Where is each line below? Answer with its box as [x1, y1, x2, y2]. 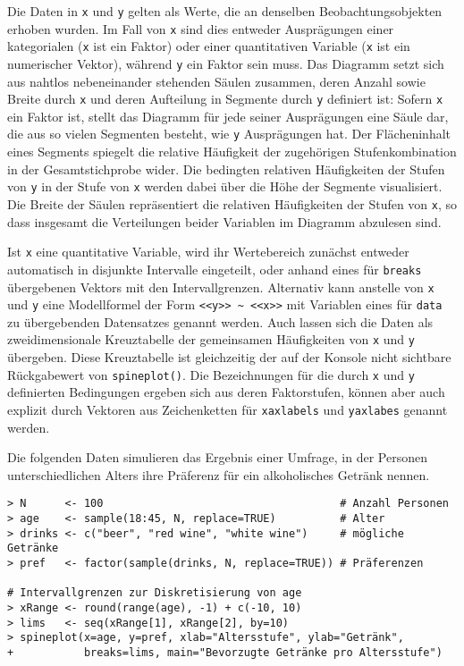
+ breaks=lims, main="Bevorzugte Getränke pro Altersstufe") [7, 645, 443, 659]
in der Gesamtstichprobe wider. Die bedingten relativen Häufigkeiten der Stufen [7, 159, 445, 178]
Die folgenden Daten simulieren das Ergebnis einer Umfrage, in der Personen [7, 448, 427, 467]
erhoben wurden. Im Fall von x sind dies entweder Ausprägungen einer [7, 19, 394, 38]
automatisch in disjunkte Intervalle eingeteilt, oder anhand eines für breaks [7, 259, 422, 278]
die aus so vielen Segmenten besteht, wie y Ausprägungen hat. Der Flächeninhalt [7, 124, 451, 143]
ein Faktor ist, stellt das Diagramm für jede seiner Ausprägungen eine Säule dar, [7, 106, 449, 125]
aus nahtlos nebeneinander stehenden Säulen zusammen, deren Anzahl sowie [7, 72, 426, 90]
